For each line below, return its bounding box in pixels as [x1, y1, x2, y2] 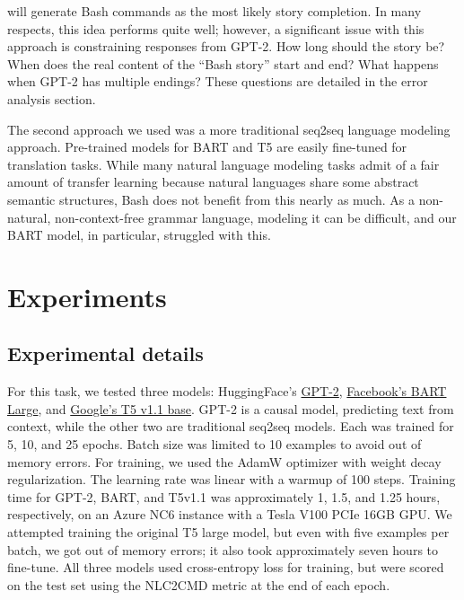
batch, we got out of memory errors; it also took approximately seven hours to [7, 540, 439, 559]
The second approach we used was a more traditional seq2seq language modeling [7, 119, 451, 138]
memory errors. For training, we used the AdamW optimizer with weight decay [7, 452, 442, 471]
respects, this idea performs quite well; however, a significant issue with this [7, 19, 425, 38]
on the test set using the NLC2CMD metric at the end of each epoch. [7, 575, 390, 594]
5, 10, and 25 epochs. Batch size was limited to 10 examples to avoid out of [7, 435, 422, 454]
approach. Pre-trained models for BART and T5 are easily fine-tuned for [7, 137, 407, 156]
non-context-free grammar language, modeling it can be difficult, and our [54, 207, 457, 226]
